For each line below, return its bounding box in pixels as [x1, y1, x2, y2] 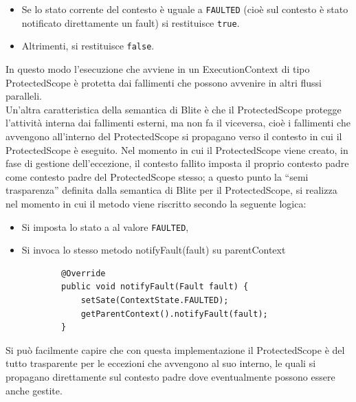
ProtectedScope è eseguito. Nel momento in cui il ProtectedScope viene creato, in [5, 142, 348, 157]
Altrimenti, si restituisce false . [21, 38, 155, 53]
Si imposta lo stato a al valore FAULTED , [21, 219, 189, 234]
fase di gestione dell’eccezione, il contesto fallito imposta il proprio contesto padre [5, 156, 349, 170]
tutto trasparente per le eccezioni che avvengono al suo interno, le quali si [5, 356, 316, 370]
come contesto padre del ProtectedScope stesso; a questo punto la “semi [5, 169, 309, 183]
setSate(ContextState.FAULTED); [80, 295, 229, 305]
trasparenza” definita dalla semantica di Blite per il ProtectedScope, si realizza [5, 183, 337, 197]
